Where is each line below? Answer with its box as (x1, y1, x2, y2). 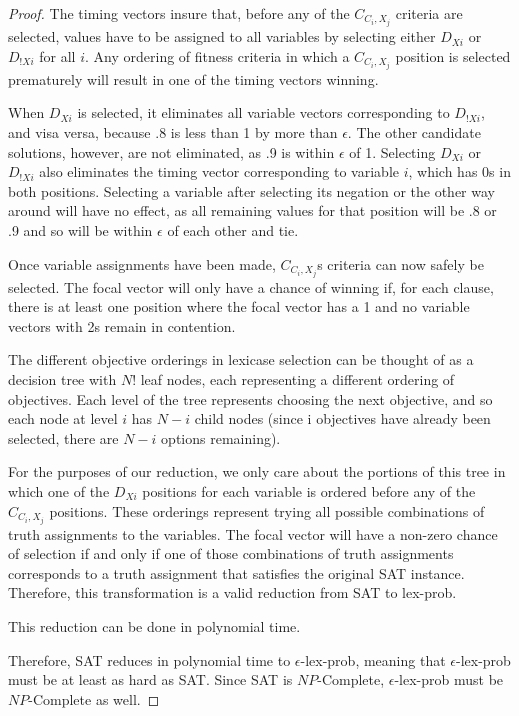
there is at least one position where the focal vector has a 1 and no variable (8, 296, 470, 317)
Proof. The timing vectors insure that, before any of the (8, 3, 350, 23)
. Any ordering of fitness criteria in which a (85, 45, 350, 66)
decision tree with (8, 369, 117, 389)
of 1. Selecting (349, 141, 436, 162)
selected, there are (8, 427, 119, 448)
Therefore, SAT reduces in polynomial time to (8, 649, 291, 670)
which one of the (8, 480, 110, 501)
